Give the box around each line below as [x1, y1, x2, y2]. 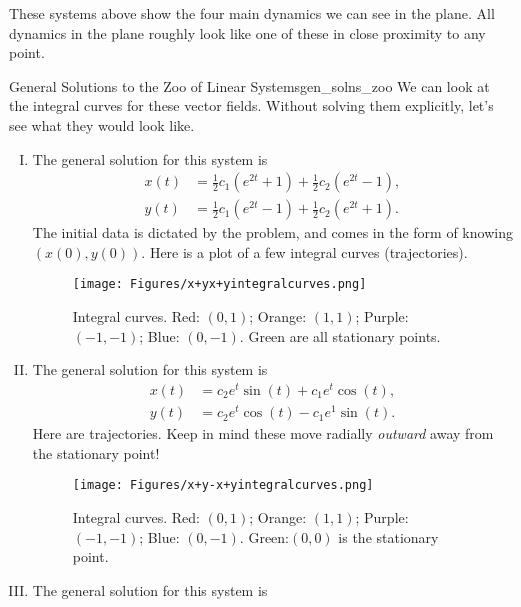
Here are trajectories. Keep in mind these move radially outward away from [32, 423, 494, 444]
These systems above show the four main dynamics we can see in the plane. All [9, 3, 495, 23]
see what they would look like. [9, 114, 195, 135]
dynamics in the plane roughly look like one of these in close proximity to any [9, 22, 486, 43]
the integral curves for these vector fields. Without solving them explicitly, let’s [9, 95, 494, 116]
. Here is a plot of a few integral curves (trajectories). [141, 241, 468, 262]
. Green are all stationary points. [239, 325, 441, 346]
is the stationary [338, 526, 439, 547]
